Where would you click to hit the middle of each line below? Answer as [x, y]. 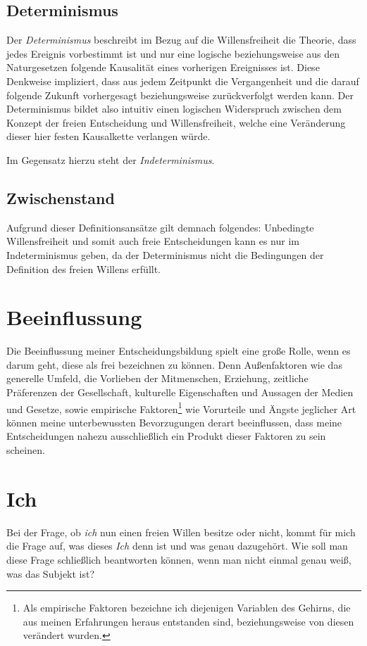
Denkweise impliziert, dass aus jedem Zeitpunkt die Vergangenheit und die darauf [183, 81]
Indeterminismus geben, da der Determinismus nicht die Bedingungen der [165, 254]
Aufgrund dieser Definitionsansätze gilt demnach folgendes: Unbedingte [160, 227]
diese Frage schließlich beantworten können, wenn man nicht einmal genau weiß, [179, 559]
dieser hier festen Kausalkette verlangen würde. [108, 136]
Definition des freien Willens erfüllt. [84, 268]
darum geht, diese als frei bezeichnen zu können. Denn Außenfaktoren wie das [174, 364]
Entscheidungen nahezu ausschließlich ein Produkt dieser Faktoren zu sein [166, 436]
